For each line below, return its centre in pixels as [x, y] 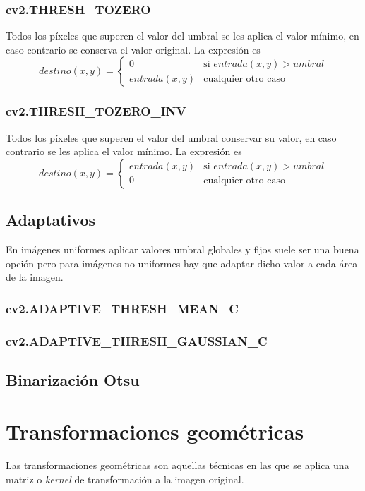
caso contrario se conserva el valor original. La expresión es [133, 49]
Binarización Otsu [73, 379]
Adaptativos [51, 220]
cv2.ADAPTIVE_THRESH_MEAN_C [122, 308]
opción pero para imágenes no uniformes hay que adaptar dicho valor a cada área [182, 263]
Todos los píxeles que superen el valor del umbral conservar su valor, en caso [171, 137]
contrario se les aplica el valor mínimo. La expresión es [124, 151]
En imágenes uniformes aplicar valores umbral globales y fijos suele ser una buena [182, 249]
